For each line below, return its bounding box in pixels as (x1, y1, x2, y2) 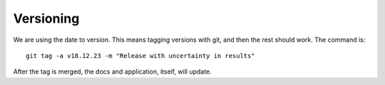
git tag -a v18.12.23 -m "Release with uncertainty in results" (26, 52, 256, 59)
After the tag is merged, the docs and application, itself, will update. (13, 67, 212, 76)
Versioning (13, 11, 80, 26)
